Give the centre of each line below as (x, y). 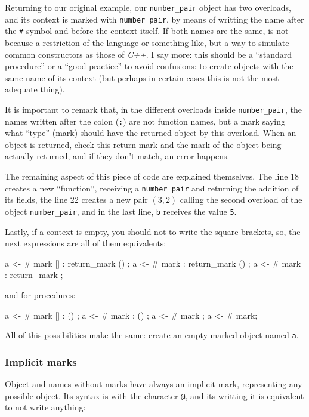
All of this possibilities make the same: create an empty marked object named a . (152, 335)
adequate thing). (35, 89)
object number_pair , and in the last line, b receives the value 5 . (121, 211)
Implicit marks (41, 361)
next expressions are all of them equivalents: (86, 243)
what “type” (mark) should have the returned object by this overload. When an (151, 133)
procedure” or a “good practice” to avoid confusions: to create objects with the (149, 66)
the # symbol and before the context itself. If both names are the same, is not (147, 31)
